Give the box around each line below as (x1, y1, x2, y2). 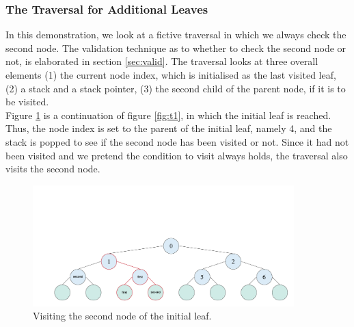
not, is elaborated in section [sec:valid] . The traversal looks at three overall (5, 54, 318, 68)
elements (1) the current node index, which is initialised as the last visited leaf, (5, 68, 336, 81)
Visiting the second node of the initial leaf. (33, 309, 212, 323)
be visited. (5, 94, 49, 109)
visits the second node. (5, 161, 100, 176)
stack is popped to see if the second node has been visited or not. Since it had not (5, 134, 349, 148)
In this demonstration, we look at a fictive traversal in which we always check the (5, 27, 346, 42)
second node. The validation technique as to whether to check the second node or (5, 40, 346, 55)
